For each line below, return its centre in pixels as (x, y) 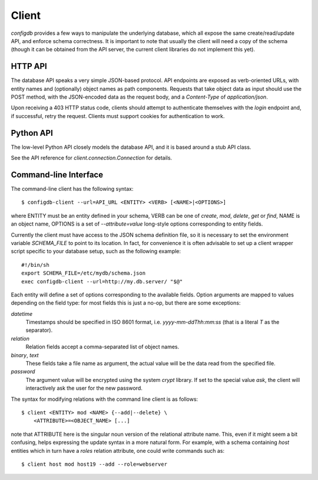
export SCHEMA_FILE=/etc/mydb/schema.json (84, 273)
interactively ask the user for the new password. (84, 388)
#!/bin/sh (35, 265)
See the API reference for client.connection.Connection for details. (92, 158)
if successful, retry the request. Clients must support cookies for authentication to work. (118, 116)
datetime (22, 314)
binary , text (25, 355)
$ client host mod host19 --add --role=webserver (95, 464)
